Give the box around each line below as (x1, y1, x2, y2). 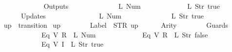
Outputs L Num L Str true (43, 1, 220, 11)
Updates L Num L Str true (20, 10, 204, 20)
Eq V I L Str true (41, 39, 103, 49)
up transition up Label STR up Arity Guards (3, 20, 228, 30)
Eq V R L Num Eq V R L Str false (41, 29, 208, 39)
